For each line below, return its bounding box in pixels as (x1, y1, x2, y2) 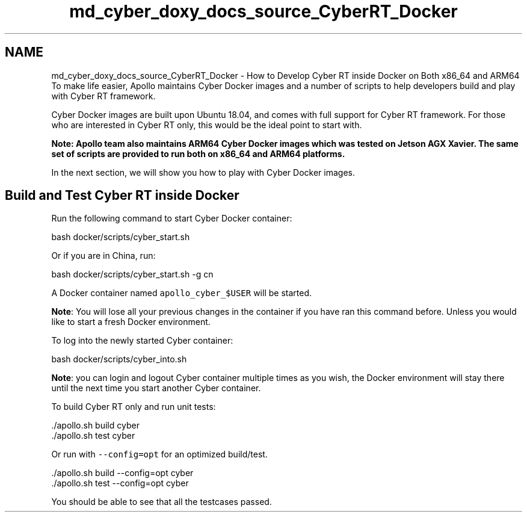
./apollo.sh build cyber (51, 420, 140, 431)
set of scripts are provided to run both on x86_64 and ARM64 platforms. (51, 148, 345, 159)
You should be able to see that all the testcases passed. (51, 497, 272, 507)
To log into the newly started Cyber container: (51, 335, 233, 346)
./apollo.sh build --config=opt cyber (51, 468, 194, 478)
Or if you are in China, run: (51, 250, 156, 261)
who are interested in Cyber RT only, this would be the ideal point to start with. (51, 119, 362, 130)
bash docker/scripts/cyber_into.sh (51, 354, 187, 365)
